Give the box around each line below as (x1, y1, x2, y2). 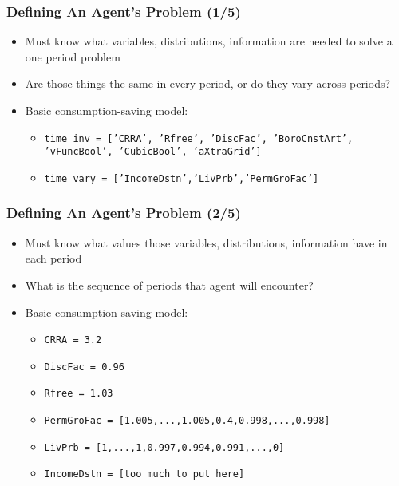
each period (25, 250, 82, 267)
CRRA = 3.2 (44, 334, 102, 346)
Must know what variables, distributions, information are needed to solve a (25, 33, 393, 49)
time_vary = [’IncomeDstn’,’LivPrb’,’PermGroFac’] (44, 172, 319, 184)
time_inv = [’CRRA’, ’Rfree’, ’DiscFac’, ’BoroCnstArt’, (44, 132, 354, 144)
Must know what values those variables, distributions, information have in (25, 234, 388, 251)
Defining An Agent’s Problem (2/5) (6, 203, 241, 223)
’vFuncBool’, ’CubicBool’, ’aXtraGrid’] (44, 146, 262, 158)
